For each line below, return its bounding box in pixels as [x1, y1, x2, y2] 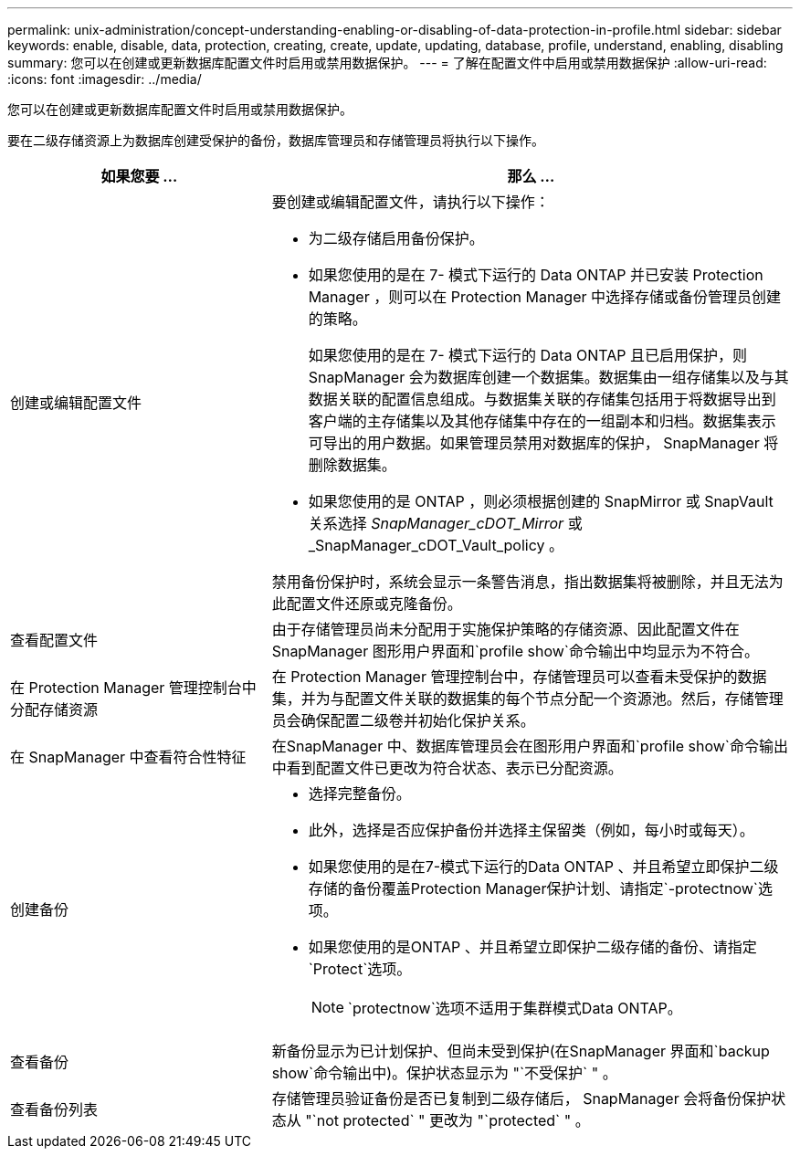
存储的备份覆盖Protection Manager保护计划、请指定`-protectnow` [308, 879, 758, 898]
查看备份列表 [10, 1100, 99, 1119]
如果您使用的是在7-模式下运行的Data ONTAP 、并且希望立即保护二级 [308, 857, 779, 876]
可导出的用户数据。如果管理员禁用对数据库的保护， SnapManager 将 [308, 434, 779, 452]
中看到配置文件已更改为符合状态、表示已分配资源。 [271, 759, 623, 777]
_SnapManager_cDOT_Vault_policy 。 [308, 536, 564, 554]
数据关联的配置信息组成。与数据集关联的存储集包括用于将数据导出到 [308, 390, 776, 408]
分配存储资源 [10, 700, 99, 719]
